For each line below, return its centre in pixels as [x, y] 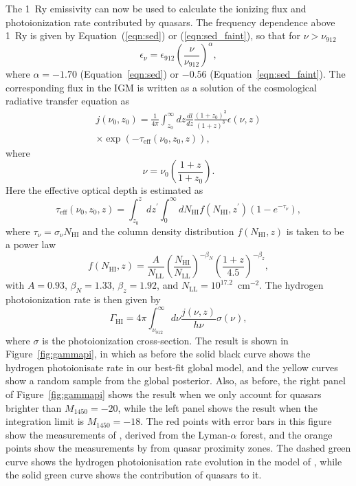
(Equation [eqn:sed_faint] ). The [278, 74]
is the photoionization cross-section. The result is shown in [165, 340]
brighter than [34, 407]
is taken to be [315, 231]
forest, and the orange [286, 434]
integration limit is [45, 421]
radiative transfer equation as [67, 101]
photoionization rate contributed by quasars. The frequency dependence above [170, 22]
